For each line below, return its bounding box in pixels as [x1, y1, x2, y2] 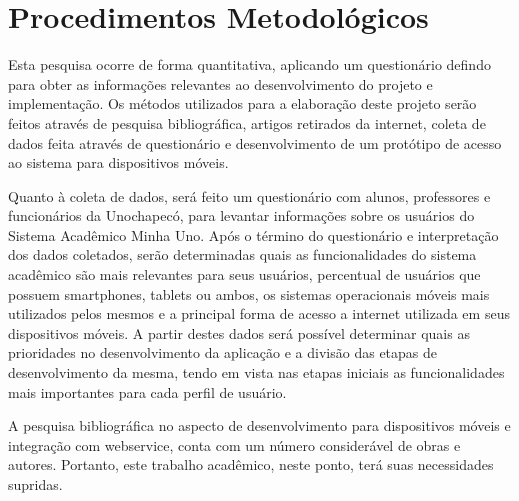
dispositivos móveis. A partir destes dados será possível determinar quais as [8, 322, 470, 343]
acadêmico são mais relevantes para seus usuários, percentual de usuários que [8, 264, 481, 285]
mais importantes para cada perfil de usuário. [8, 381, 287, 402]
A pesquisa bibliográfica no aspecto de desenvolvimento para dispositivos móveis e [8, 415, 511, 436]
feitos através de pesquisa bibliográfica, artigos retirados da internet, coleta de [8, 112, 486, 133]
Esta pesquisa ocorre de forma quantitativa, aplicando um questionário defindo [8, 54, 491, 75]
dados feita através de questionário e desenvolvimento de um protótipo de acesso [8, 132, 502, 153]
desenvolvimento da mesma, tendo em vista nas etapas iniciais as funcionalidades [8, 362, 505, 383]
